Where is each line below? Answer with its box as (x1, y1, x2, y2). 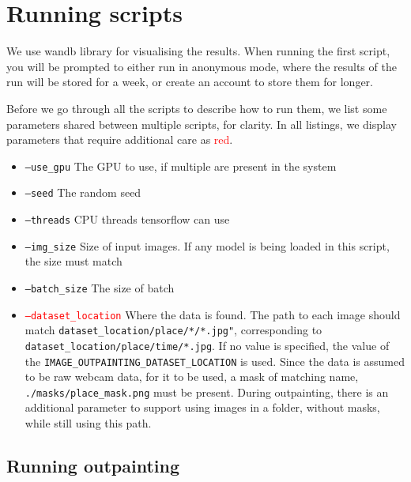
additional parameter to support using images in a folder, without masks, (25, 399, 380, 416)
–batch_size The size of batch (25, 279, 175, 296)
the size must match (25, 253, 123, 269)
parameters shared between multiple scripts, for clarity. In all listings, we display (6, 115, 397, 132)
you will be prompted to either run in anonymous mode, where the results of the (6, 58, 397, 74)
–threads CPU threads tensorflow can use (25, 211, 230, 227)
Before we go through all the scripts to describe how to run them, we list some (6, 100, 387, 116)
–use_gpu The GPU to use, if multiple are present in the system (25, 157, 337, 174)
